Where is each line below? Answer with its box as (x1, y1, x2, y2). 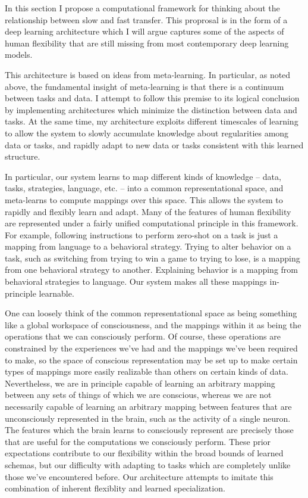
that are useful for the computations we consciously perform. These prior (5, 435, 271, 447)
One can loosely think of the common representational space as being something (5, 307, 297, 319)
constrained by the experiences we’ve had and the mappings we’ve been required (5, 342, 298, 354)
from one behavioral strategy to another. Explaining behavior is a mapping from (5, 263, 298, 276)
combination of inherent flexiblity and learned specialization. (5, 482, 225, 494)
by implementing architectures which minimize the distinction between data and (5, 103, 297, 116)
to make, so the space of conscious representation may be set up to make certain (5, 353, 298, 366)
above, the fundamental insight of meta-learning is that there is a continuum (5, 80, 284, 92)
